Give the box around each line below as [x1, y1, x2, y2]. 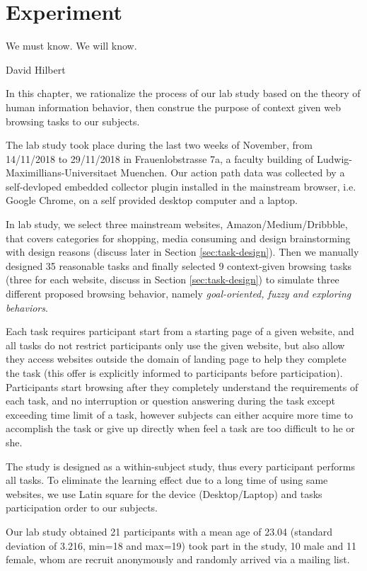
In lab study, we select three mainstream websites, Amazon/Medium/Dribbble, [6, 217, 348, 232]
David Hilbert [6, 62, 66, 77]
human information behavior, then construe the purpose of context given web [6, 99, 342, 114]
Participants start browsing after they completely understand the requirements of [6, 379, 359, 394]
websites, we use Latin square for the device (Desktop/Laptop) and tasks [6, 486, 322, 501]
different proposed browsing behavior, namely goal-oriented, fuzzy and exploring [6, 286, 351, 301]
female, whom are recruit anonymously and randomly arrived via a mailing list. [6, 552, 350, 567]
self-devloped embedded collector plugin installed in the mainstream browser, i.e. [6, 179, 356, 193]
